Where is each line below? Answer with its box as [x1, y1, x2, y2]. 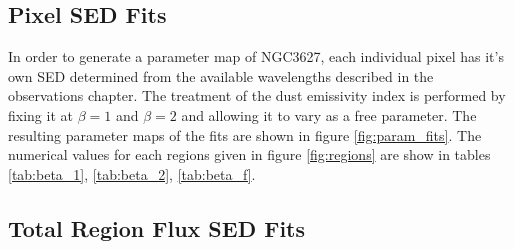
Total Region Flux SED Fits [8, 212, 306, 243]
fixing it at [8, 104, 73, 125]
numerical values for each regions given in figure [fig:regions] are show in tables [8, 144, 491, 165]
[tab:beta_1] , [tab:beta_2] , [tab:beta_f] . [8, 163, 256, 184]
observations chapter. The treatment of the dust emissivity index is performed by [8, 85, 506, 106]
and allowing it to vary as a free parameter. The [181, 104, 477, 125]
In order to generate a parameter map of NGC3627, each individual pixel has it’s [8, 46, 504, 67]
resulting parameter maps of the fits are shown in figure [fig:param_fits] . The [8, 124, 482, 145]
